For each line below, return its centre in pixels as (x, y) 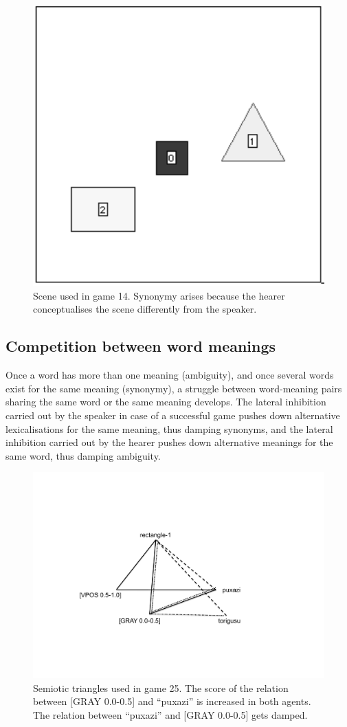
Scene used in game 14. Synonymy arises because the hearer (159, 295)
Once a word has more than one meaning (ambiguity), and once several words (170, 375)
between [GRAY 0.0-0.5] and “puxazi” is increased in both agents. (172, 701)
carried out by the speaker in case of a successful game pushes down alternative (173, 415)
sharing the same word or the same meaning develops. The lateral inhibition (166, 402)
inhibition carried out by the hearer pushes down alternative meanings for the (169, 442)
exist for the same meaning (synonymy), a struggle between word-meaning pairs (174, 388)
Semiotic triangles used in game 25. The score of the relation (161, 687)
